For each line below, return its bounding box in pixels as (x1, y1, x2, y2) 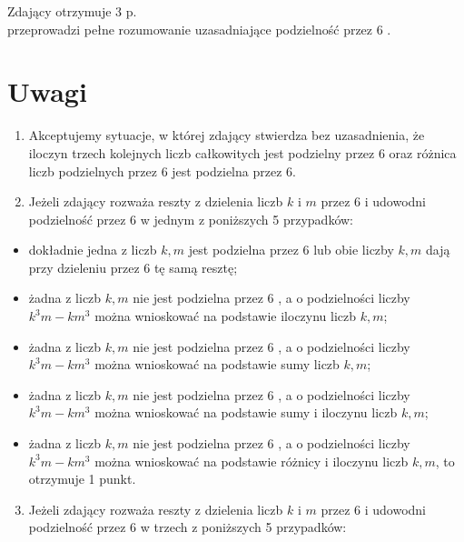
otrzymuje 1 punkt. (28, 469, 136, 488)
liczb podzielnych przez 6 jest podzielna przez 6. (28, 161, 296, 180)
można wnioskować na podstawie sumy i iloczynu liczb (94, 403, 398, 422)
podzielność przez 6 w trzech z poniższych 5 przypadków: (28, 517, 347, 537)
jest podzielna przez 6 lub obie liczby (188, 240, 394, 259)
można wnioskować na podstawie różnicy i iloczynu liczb (94, 451, 409, 470)
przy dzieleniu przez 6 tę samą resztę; (28, 257, 238, 276)
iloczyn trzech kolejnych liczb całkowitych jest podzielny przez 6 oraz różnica (28, 143, 457, 162)
